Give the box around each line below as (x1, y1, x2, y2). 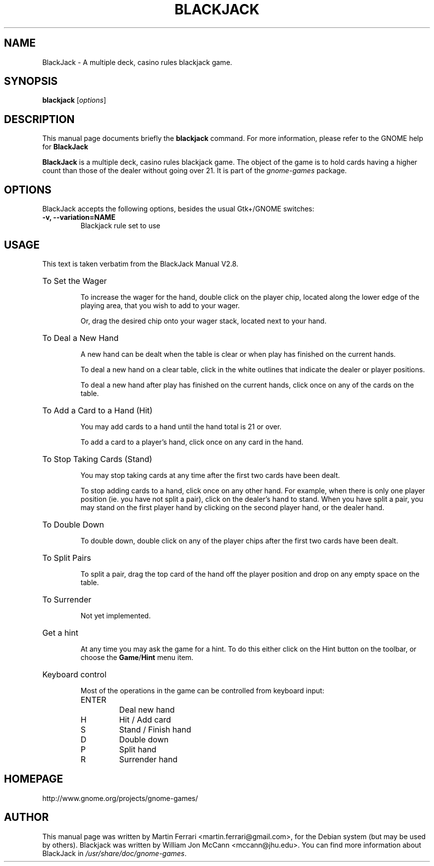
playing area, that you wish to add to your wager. (80, 301, 240, 310)
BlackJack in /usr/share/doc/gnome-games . (42, 849, 187, 858)
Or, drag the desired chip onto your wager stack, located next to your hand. (80, 316, 326, 325)
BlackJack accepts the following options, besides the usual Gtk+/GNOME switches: (42, 204, 315, 213)
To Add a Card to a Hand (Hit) (42, 405, 153, 415)
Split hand (119, 744, 157, 754)
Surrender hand (119, 754, 178, 764)
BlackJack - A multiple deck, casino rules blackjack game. (42, 58, 232, 67)
